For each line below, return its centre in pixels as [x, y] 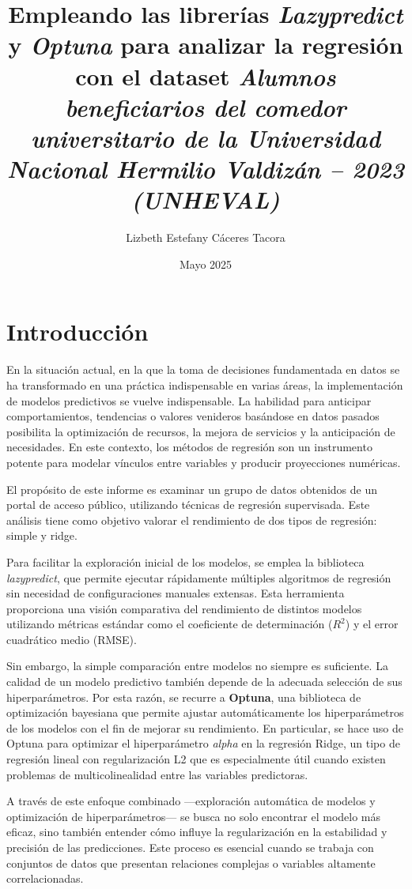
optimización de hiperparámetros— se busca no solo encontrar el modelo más [194, 816]
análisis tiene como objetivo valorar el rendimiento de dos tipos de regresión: [192, 520]
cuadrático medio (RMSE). [72, 639]
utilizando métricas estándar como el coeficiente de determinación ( [170, 624]
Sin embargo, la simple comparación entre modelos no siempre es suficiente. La [197, 666]
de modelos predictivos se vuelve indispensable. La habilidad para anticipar [189, 400]
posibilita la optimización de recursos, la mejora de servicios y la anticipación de [201, 431]
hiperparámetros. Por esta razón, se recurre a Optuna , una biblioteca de [184, 697]
